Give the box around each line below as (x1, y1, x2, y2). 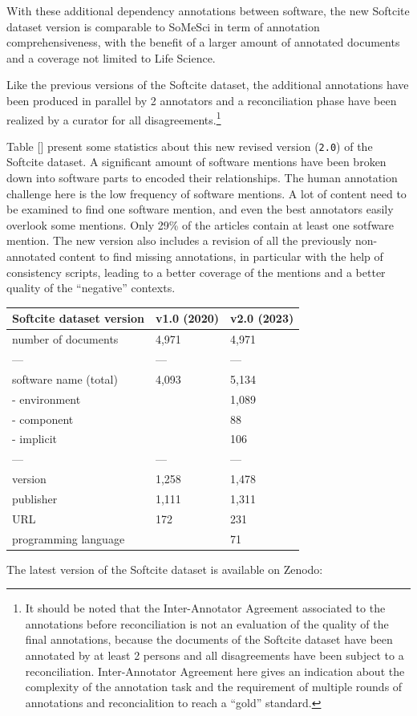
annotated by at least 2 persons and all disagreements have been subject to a (25, 647, 404, 664)
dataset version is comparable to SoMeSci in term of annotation (6, 18, 320, 35)
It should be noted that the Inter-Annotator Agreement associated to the (25, 600, 386, 616)
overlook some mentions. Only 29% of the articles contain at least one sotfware (6, 216, 395, 233)
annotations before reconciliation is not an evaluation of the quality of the (25, 615, 389, 632)
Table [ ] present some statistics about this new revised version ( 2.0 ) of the (6, 137, 373, 154)
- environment (12, 390, 81, 407)
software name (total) (12, 370, 118, 387)
